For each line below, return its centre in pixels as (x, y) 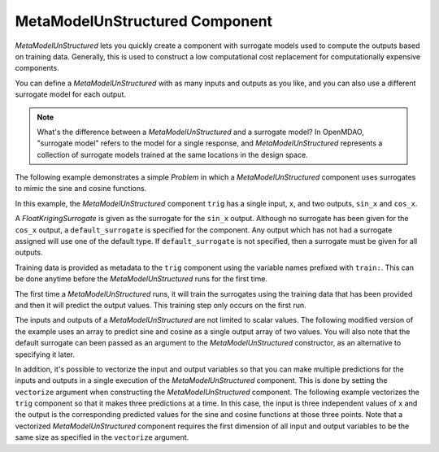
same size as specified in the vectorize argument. (102, 437)
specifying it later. (45, 354)
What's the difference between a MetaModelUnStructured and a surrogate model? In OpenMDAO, (201, 132)
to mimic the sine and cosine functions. (81, 189)
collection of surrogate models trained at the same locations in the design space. (172, 154)
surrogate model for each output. (70, 94)
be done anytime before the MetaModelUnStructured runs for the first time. (141, 279)
